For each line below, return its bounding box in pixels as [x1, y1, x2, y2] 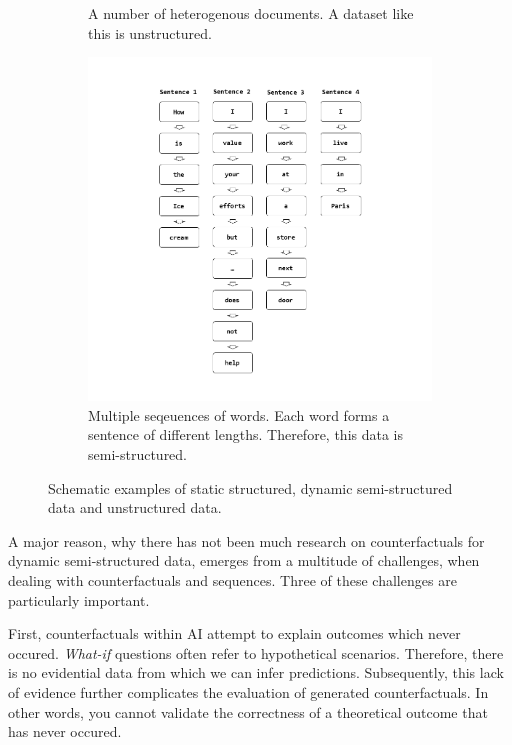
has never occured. [8, 721, 122, 742]
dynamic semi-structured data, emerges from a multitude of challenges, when [8, 550, 480, 571]
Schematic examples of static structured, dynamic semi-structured [48, 477, 453, 498]
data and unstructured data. [48, 497, 222, 518]
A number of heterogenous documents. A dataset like [88, 3, 414, 23]
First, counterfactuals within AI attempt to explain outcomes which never [8, 623, 461, 644]
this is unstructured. [88, 22, 212, 43]
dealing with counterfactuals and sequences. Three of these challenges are [8, 569, 457, 590]
